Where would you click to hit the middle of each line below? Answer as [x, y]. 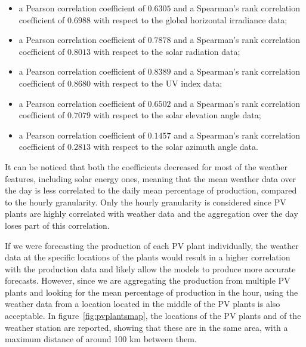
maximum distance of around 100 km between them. [101, 339]
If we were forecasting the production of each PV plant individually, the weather [152, 245]
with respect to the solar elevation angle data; [177, 115]
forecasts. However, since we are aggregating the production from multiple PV [148, 280]
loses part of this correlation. [57, 225]
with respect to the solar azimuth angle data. [176, 147]
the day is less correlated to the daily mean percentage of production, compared [151, 190]
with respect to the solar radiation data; [167, 51]
